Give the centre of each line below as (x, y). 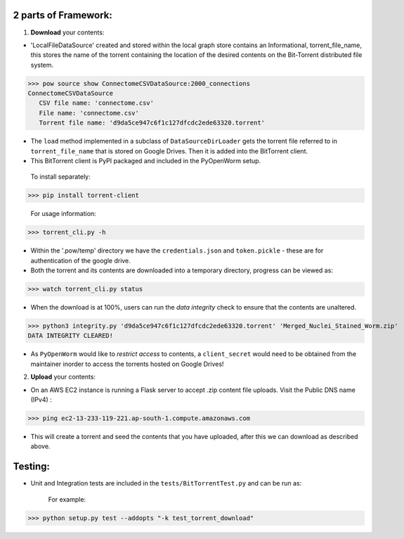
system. (42, 65)
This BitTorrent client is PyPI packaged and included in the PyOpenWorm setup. (146, 161)
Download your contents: (67, 32)
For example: (67, 499)
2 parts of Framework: (63, 15)
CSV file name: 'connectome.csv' (97, 103)
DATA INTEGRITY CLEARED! (71, 336)
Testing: (32, 467)
